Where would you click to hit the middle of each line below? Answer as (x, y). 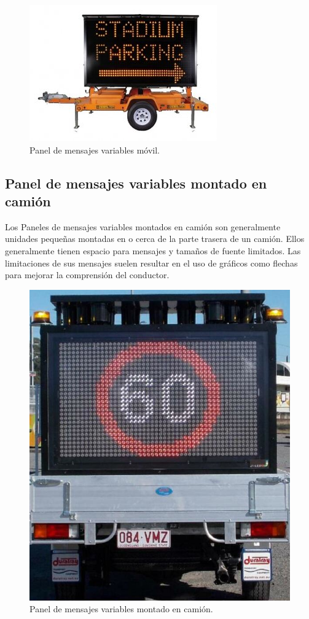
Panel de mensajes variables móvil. (95, 150)
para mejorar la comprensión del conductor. (87, 275)
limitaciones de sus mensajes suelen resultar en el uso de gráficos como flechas (151, 263)
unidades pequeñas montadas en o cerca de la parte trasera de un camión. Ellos (155, 239)
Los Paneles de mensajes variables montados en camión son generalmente (143, 226)
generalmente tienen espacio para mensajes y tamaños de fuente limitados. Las (153, 250)
